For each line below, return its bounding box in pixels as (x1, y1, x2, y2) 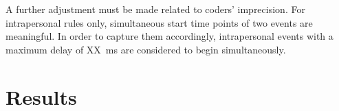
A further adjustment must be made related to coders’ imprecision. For (6, 2, 305, 16)
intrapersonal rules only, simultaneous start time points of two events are (6, 15, 313, 29)
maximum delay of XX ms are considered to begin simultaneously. (6, 42, 286, 56)
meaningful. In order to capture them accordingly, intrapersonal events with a (6, 29, 333, 43)
